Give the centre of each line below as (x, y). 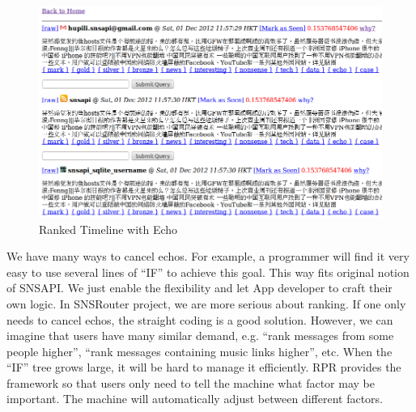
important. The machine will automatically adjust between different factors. (195, 399)
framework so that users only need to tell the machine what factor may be (191, 382)
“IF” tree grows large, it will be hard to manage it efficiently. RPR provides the (204, 367)
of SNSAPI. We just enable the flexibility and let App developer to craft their (200, 288)
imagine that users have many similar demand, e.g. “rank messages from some (200, 336)
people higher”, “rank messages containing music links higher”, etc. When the (200, 351)
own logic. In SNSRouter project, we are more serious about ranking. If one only (206, 303)
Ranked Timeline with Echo (108, 229)
